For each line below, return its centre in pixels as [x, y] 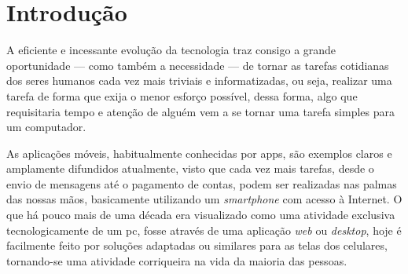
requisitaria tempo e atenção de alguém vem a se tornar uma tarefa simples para [200, 111]
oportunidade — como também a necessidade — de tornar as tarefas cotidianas [198, 65]
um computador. [46, 127]
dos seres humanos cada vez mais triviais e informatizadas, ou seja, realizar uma [199, 80]
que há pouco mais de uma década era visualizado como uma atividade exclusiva [201, 215]
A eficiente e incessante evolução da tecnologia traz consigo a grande [171, 50]
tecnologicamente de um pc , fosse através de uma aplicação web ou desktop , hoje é [204, 230]
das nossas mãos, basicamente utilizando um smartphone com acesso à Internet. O [204, 199]
